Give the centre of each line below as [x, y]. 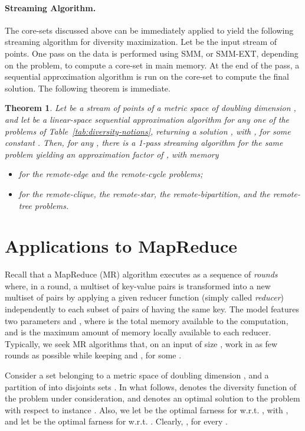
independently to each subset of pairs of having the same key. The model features [152, 309]
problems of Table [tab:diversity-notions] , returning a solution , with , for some [148, 131]
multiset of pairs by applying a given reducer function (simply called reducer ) [145, 297]
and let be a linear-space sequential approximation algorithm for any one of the [147, 119]
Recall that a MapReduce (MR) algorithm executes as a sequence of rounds [141, 274]
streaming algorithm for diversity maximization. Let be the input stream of [141, 42]
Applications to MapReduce [121, 246]
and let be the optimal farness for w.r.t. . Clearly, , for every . [117, 421]
